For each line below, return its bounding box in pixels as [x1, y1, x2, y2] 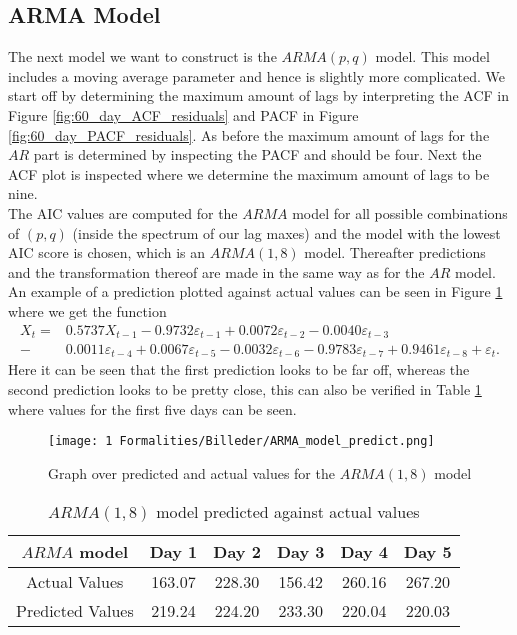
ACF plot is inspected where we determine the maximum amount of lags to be [8, 163, 490, 184]
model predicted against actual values [156, 499, 420, 523]
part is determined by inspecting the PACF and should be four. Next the [33, 144, 482, 165]
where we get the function [8, 300, 167, 321]
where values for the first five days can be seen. [8, 398, 297, 419]
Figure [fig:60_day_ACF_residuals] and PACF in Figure [8, 104, 359, 125]
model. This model [375, 46, 490, 67]
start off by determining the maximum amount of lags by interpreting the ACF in [8, 85, 510, 106]
